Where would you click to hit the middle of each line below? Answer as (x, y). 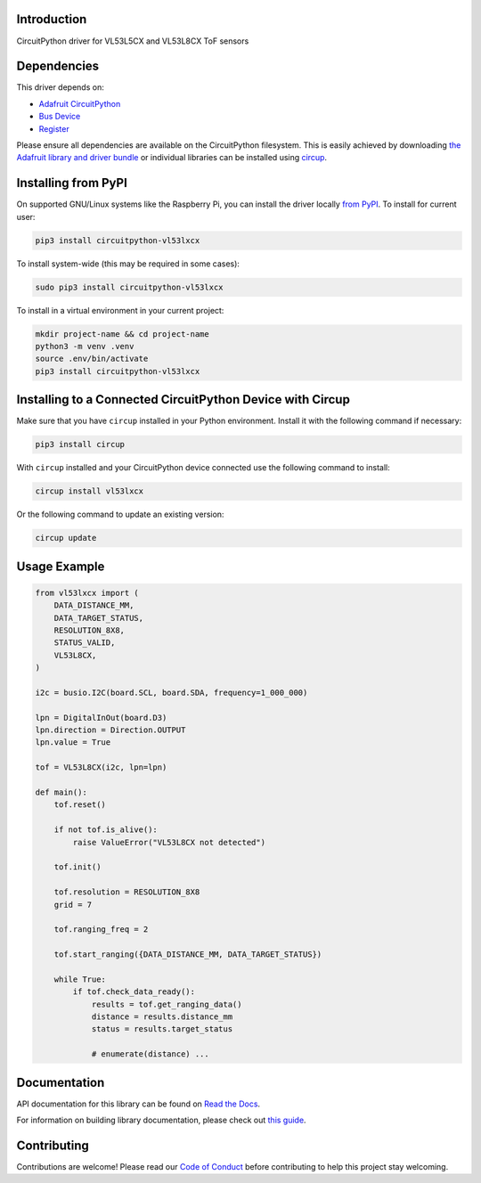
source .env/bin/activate (92, 359)
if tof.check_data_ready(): (134, 992)
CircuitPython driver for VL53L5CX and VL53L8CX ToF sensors (133, 41)
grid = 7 (73, 905)
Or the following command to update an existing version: (120, 514)
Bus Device (60, 117)
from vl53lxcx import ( (87, 593)
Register (54, 128)
